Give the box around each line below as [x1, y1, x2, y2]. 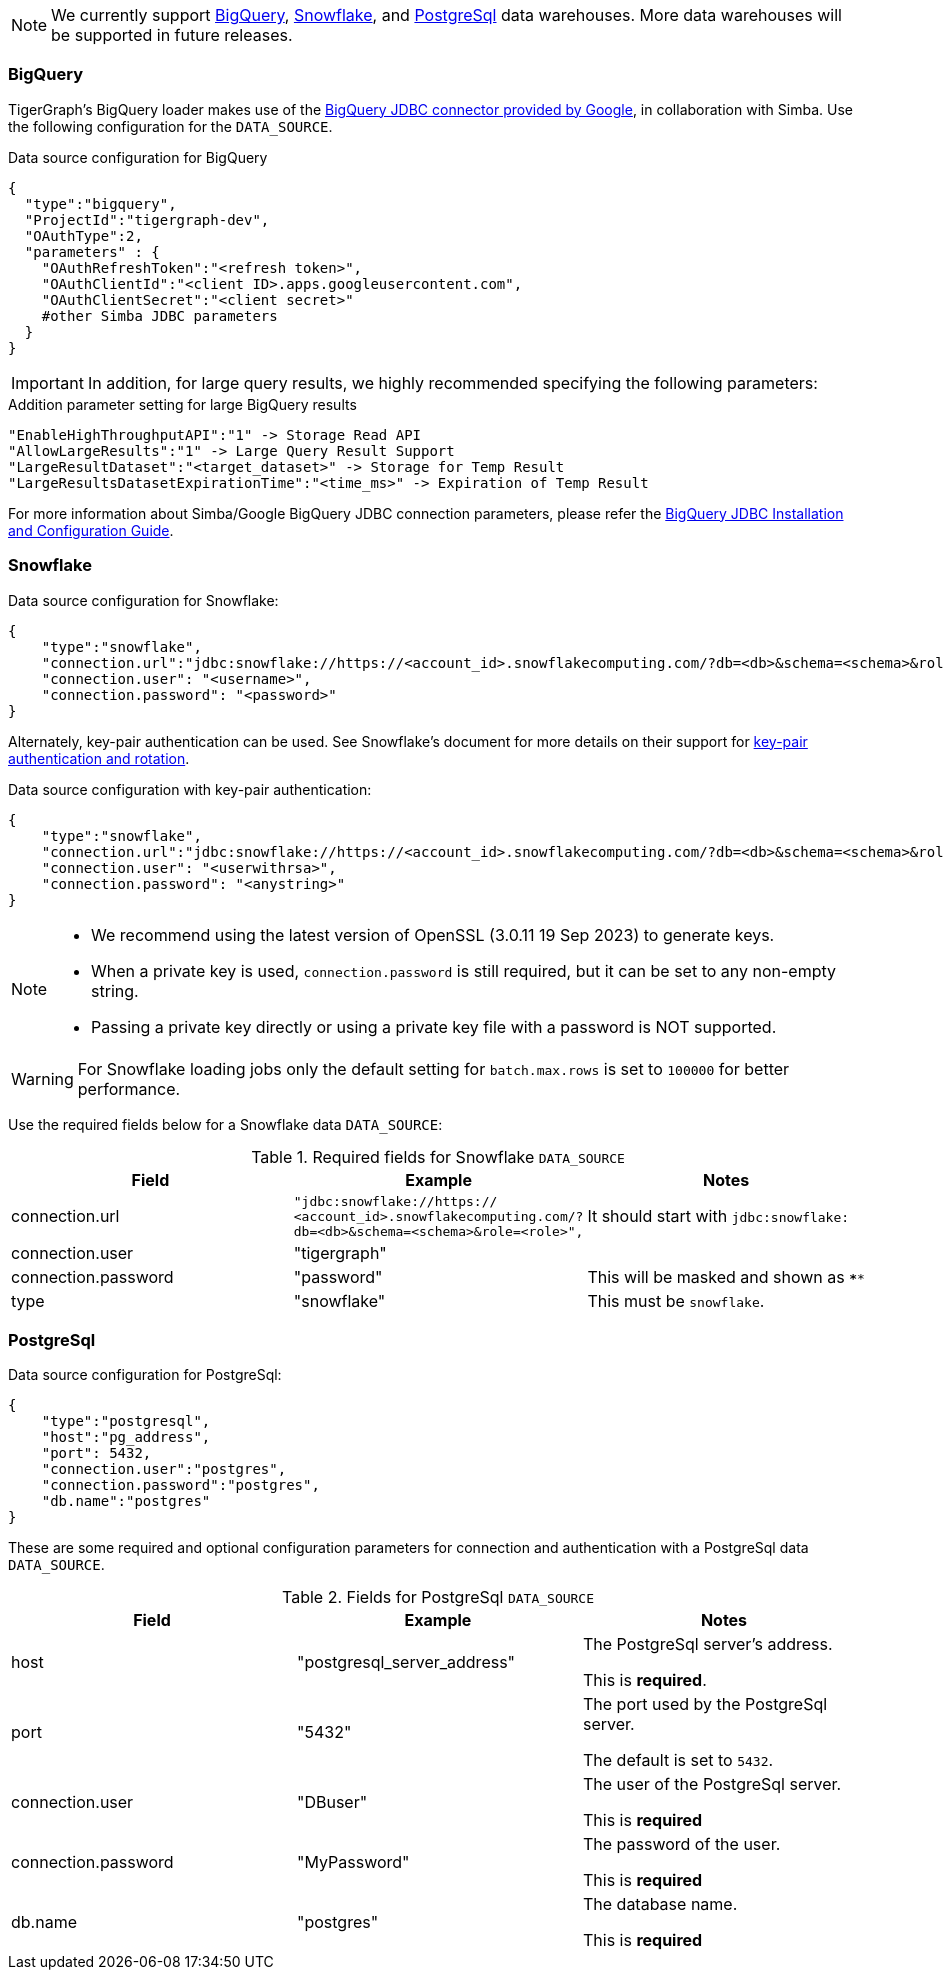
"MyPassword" [296, 1852, 410, 1873]
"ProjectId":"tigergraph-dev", [24, 211, 270, 228]
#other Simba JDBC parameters [41, 307, 278, 324]
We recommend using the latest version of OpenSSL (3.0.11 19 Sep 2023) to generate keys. [91, 924, 775, 945]
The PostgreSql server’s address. [582, 1634, 833, 1655]
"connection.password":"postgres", [41, 1477, 320, 1494]
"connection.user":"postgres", [41, 1461, 287, 1478]
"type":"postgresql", [41, 1413, 211, 1430]
